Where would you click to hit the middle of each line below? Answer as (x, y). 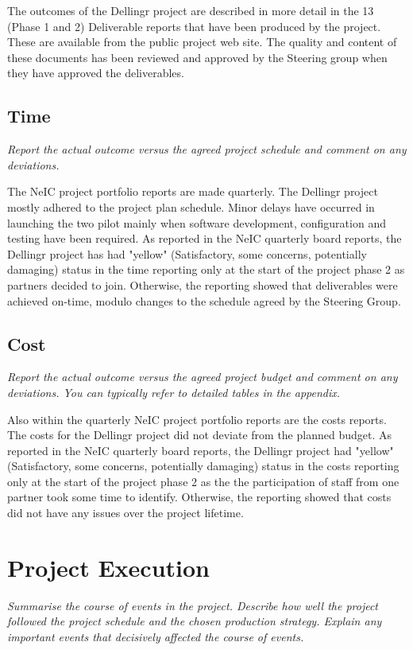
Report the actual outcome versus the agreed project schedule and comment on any (207, 149)
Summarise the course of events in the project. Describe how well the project (193, 605)
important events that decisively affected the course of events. (156, 636)
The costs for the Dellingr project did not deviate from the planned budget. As (199, 435)
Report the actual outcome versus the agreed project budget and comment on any (203, 377)
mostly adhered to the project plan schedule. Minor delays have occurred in (191, 206)
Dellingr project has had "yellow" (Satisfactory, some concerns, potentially (187, 253)
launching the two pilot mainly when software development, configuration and (197, 222)
